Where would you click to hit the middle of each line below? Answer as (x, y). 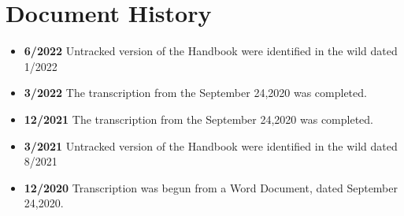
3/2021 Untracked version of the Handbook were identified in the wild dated (211, 145)
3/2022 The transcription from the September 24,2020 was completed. (195, 93)
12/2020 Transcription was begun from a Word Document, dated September (211, 187)
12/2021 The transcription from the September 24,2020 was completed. (199, 119)
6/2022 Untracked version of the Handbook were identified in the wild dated (211, 51)
